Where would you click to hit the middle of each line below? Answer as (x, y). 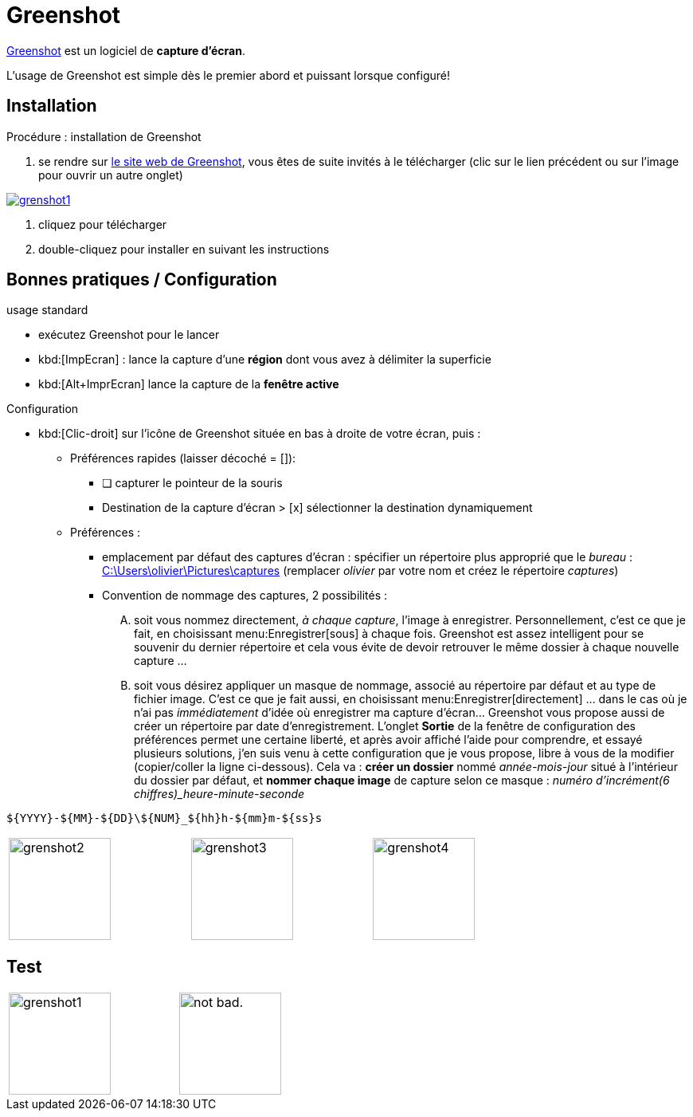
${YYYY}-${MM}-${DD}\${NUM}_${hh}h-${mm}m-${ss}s (164, 818)
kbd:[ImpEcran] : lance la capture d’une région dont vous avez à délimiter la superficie (265, 360)
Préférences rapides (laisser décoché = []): (183, 458)
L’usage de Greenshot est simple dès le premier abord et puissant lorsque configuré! (228, 75)
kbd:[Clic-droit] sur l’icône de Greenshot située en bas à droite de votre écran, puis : (260, 434)
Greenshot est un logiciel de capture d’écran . (126, 50)
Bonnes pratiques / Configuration (142, 280)
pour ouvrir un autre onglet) (111, 175)
